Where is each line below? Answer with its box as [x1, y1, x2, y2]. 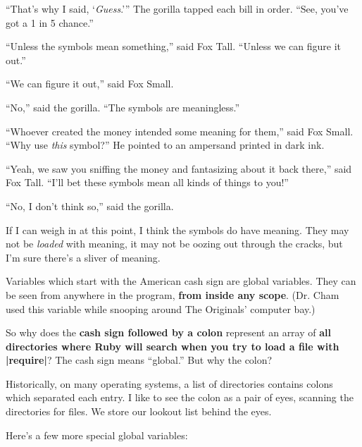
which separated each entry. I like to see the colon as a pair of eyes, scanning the [6, 390, 354, 405]
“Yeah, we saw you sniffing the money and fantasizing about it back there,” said [6, 161, 352, 176]
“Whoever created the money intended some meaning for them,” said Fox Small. [6, 123, 354, 138]
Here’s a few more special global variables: [6, 427, 188, 442]
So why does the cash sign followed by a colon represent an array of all [6, 325, 331, 340]
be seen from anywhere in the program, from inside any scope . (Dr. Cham [6, 287, 339, 302]
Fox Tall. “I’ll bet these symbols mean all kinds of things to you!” [6, 175, 289, 190]
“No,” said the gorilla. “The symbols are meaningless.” [6, 99, 240, 114]
